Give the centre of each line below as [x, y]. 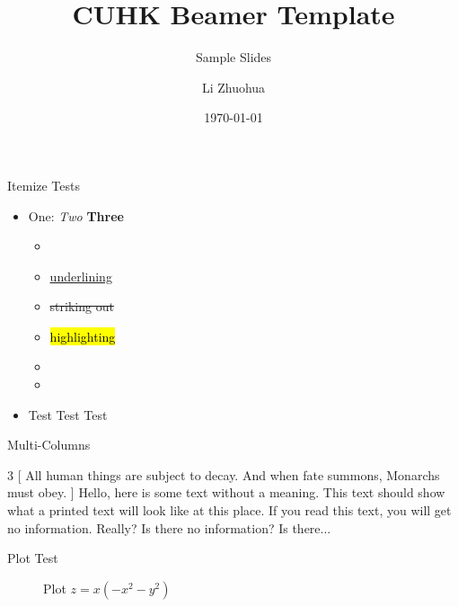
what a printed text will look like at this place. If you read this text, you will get [229, 510]
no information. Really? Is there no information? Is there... [169, 527]
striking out [82, 306]
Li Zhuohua [233, 87]
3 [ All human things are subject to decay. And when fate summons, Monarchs [224, 474]
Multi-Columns [49, 445]
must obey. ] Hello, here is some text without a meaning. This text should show [226, 492]
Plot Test [33, 558]
